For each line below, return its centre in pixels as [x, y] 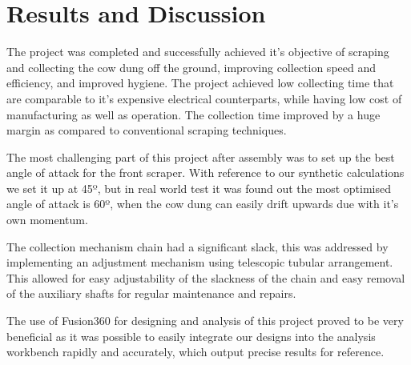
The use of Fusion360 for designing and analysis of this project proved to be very [205, 321]
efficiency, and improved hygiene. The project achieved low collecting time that [200, 83]
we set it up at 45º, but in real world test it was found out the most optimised [199, 188]
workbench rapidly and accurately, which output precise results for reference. [195, 352]
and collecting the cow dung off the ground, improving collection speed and [191, 67]
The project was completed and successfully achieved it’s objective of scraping [198, 52]
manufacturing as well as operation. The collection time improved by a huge [193, 114]
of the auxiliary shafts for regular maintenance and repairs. [151, 293]
